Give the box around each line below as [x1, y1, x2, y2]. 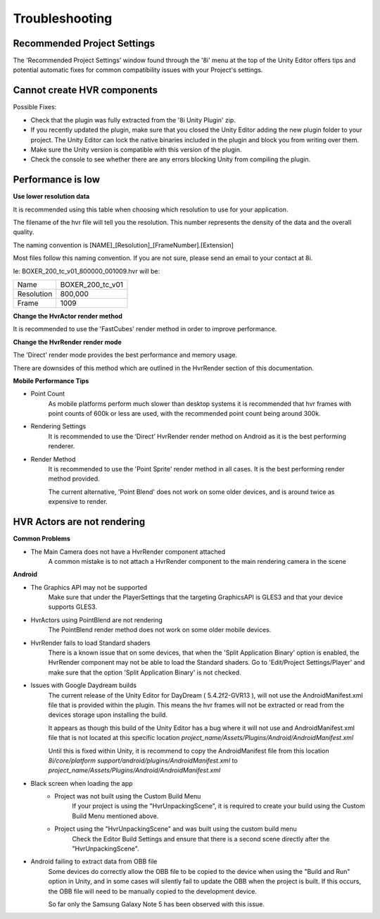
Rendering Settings [30, 422, 87, 431]
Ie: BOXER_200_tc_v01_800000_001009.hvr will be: [13, 266, 160, 275]
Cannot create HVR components [13, 85, 158, 97]
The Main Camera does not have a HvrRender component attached [30, 547, 225, 556]
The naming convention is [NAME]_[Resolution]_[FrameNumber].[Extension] [13, 240, 234, 249]
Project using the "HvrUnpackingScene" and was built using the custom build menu [54, 825, 297, 833]
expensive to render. [48, 498, 108, 506]
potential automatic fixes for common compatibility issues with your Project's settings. [13, 66, 263, 74]
